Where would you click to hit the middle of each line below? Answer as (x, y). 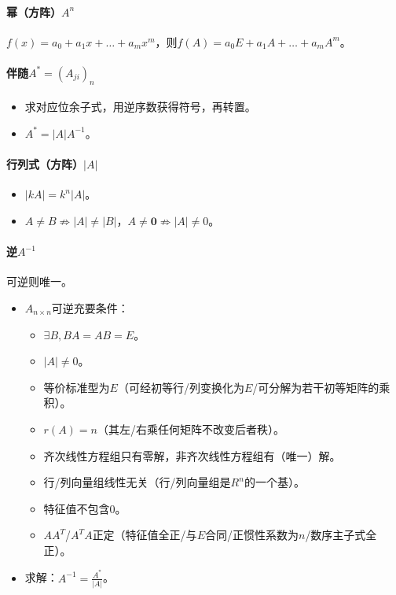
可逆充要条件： (90, 307)
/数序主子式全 (341, 535)
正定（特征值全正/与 (145, 535)
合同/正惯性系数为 (251, 535)
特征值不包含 (77, 508)
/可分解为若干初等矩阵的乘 (321, 387)
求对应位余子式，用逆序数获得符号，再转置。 (140, 107)
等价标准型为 (77, 387)
